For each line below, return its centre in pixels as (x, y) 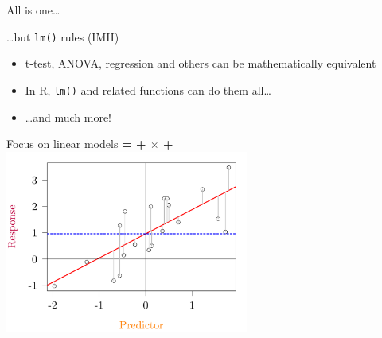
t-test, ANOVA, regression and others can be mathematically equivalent (201, 63)
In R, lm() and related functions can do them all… (148, 89)
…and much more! (68, 117)
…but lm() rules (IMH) (63, 36)
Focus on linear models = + (76, 144)
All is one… (33, 10)
